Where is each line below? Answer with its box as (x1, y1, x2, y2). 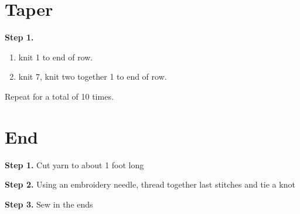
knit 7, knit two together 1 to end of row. (18, 70, 167, 83)
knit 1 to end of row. (18, 50, 93, 63)
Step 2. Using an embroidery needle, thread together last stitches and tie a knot (5, 178, 295, 191)
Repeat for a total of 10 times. (5, 90, 114, 102)
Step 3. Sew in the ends (5, 198, 93, 210)
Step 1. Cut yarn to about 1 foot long (5, 158, 144, 171)
